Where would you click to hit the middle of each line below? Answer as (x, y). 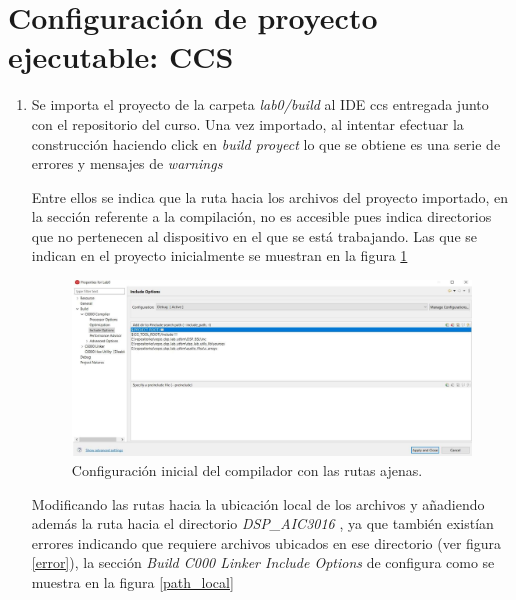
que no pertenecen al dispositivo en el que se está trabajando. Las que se (254, 235)
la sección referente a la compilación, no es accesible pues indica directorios (261, 216)
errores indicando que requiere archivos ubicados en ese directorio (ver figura (266, 542)
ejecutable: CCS (121, 56)
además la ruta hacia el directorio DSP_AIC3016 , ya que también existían (262, 523)
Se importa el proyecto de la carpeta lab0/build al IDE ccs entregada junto (260, 104)
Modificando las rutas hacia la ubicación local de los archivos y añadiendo (258, 503)
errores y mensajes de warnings (127, 163)
